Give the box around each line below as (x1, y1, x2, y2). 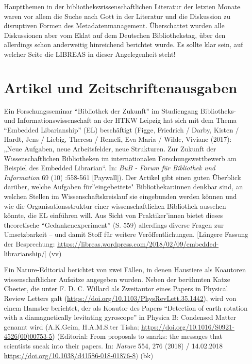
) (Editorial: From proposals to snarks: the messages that (52, 331, 222, 341)
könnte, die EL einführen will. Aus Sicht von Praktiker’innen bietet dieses (4, 210, 223, 220)
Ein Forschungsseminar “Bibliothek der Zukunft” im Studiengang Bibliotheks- (4, 105, 236, 116)
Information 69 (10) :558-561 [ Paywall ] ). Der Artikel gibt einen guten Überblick (4, 172, 241, 182)
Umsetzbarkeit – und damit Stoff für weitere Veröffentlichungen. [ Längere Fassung (4, 229, 249, 239)
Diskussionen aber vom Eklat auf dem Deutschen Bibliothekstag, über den (4, 30, 226, 40)
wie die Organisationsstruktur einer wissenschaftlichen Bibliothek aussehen (4, 200, 226, 211)
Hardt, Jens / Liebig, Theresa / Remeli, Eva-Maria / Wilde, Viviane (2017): (4, 134, 232, 144)
